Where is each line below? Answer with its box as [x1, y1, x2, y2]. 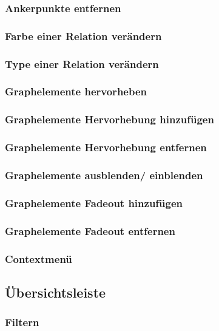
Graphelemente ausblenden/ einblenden [5, 167, 203, 182]
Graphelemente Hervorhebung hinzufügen [5, 112, 214, 127]
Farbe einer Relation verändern [5, 28, 162, 43]
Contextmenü [5, 251, 72, 266]
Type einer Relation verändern [5, 56, 159, 71]
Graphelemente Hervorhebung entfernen [5, 140, 207, 155]
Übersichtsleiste [5, 282, 106, 301]
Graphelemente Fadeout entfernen [5, 223, 175, 238]
